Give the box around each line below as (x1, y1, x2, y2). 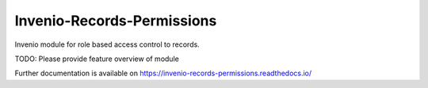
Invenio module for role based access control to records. (14, 40, 200, 49)
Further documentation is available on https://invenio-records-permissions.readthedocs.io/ (14, 68, 312, 78)
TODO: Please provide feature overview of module (14, 54, 180, 63)
